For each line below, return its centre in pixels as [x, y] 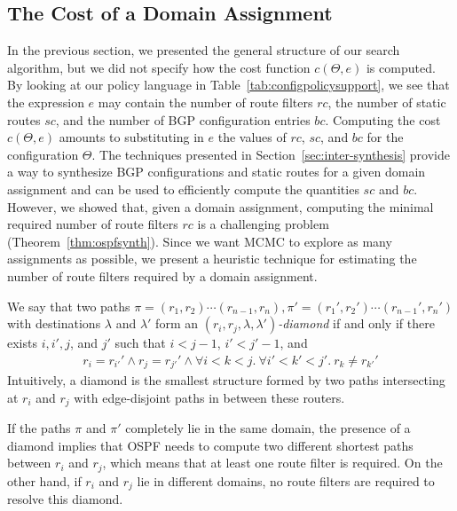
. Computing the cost [383, 119]
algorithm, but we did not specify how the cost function [159, 67]
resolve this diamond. [65, 499]
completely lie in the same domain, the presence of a [268, 428]
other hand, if [44, 480]
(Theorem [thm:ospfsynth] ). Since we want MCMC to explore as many [200, 241]
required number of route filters [93, 224]
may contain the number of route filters [205, 102]
